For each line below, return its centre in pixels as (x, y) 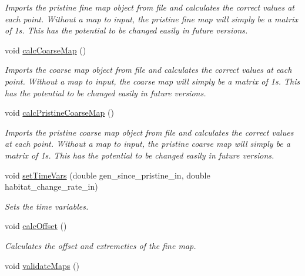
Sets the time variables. (47, 206)
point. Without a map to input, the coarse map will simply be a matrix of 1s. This (152, 81)
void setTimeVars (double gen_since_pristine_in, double (108, 175)
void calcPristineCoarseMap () (59, 112)
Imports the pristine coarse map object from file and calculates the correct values (149, 132)
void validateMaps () (42, 265)
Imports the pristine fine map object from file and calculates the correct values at (150, 7)
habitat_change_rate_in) (51, 186)
